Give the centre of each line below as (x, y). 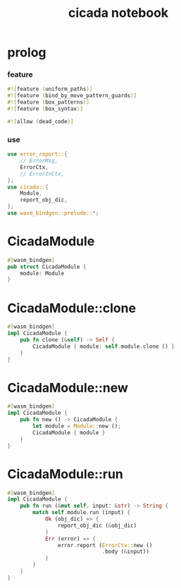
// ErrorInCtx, (42, 174)
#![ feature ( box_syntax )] (45, 109)
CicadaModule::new (68, 388)
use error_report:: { (38, 154)
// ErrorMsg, (39, 161)
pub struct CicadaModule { (47, 267)
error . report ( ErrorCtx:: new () (105, 545)
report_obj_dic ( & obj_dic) (97, 525)
